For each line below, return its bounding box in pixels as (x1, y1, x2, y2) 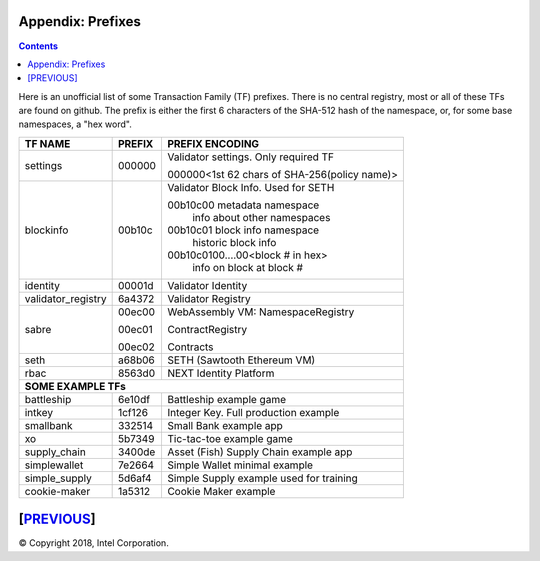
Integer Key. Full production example (166, 405, 340, 419)
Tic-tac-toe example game (166, 431, 294, 445)
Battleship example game (166, 392, 287, 406)
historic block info (191, 235, 277, 249)
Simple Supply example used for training (166, 471, 359, 485)
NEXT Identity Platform (166, 366, 275, 380)
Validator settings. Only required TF (166, 150, 335, 164)
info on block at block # (191, 260, 304, 274)
